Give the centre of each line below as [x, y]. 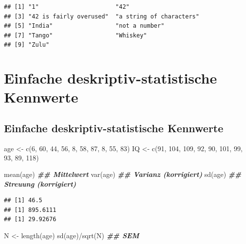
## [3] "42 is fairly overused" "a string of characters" [102, 16]
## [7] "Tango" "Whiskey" [76, 35]
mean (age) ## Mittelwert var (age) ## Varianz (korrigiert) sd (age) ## [123, 174]
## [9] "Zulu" [27, 45]
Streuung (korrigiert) [40, 183]
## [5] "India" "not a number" [84, 26]
